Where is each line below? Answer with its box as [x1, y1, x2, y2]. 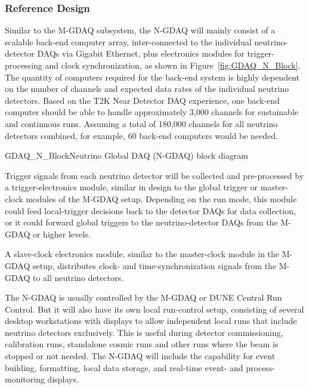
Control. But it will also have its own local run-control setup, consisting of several [5, 302, 304, 315]
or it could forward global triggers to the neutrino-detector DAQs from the [5, 216, 278, 229]
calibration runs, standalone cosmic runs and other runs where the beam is [5, 338, 279, 350]
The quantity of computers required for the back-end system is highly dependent [5, 70, 299, 83]
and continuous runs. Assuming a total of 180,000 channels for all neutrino [5, 117, 278, 129]
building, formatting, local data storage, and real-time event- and [5, 361, 243, 373]
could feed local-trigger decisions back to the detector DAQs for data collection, [5, 204, 296, 217]
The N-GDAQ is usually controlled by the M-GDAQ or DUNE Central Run [5, 291, 282, 304]
